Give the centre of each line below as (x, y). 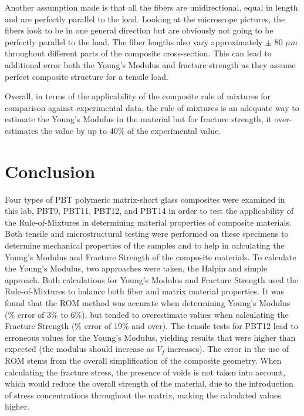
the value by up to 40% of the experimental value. (131, 130)
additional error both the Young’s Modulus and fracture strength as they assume (150, 64)
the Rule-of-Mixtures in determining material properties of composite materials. (148, 222)
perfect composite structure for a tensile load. (87, 76)
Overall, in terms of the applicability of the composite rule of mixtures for (138, 96)
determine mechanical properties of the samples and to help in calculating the (145, 245)
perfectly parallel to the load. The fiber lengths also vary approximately (134, 41)
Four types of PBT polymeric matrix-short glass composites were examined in (145, 199)
